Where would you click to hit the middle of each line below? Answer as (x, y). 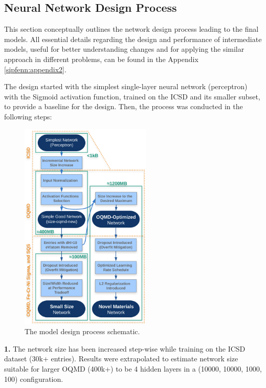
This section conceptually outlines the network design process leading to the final (131, 29)
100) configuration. (34, 379)
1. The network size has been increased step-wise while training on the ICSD (125, 348)
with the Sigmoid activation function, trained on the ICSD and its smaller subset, (132, 96)
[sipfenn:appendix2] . (35, 69)
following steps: (28, 116)
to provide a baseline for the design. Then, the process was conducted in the (124, 106)
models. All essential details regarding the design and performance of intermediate (133, 39)
